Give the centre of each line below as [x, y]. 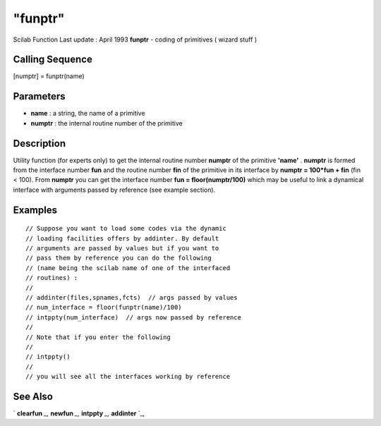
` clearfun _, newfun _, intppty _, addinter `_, [79, 413]
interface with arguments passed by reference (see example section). [114, 190]
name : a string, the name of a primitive [88, 114]
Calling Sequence [53, 60]
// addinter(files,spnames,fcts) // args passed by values [132, 297]
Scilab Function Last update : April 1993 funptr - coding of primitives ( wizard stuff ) [135, 39]
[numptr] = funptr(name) [49, 76]
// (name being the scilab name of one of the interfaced [128, 268]
